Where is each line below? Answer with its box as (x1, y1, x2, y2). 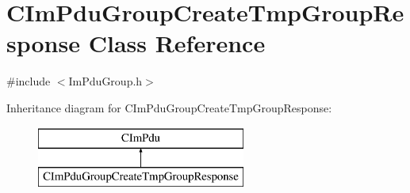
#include (6, 73, 51, 89)
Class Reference (88, 27, 266, 59)
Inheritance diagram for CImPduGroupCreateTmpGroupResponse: (6, 99, 332, 115)
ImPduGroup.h (68, 73, 143, 89)
